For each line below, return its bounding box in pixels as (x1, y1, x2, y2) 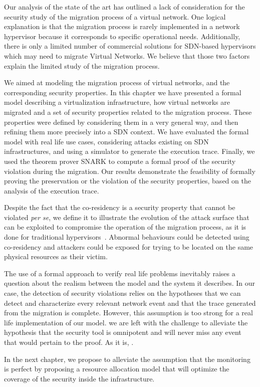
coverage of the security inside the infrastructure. (4, 373, 155, 383)
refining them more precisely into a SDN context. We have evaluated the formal (4, 126, 249, 137)
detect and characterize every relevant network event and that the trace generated (4, 297, 256, 308)
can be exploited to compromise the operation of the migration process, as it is (4, 222, 246, 232)
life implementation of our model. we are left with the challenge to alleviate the (4, 317, 248, 327)
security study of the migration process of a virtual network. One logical (4, 11, 226, 22)
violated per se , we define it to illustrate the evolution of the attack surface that (4, 212, 249, 222)
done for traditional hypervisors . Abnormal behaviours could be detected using (4, 232, 249, 242)
